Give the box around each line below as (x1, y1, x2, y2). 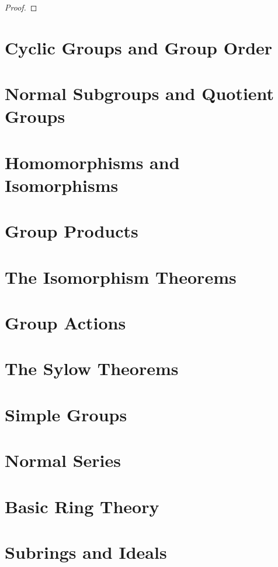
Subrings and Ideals (5, 539, 167, 563)
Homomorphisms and (5, 150, 180, 174)
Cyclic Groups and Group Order (5, 35, 273, 59)
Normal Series (5, 448, 121, 472)
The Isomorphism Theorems (5, 264, 237, 288)
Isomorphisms (5, 173, 119, 197)
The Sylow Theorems (5, 356, 179, 380)
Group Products (5, 219, 138, 243)
